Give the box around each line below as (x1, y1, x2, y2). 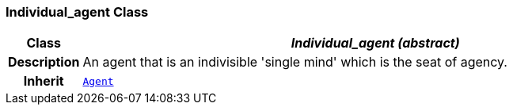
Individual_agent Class (6, 4, 149, 20)
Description (8, 54, 80, 71)
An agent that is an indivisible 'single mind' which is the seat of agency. (82, 54, 507, 71)
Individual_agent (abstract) (291, 35, 460, 52)
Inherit (23, 73, 64, 90)
